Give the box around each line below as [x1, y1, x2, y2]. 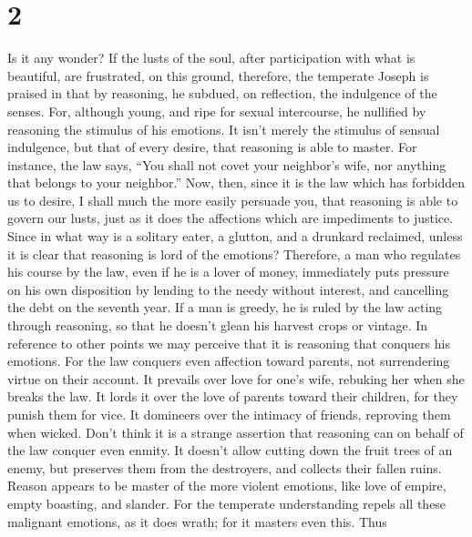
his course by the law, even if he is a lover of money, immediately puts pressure [7, 262, 449, 281]
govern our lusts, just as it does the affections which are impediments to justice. [7, 208, 454, 228]
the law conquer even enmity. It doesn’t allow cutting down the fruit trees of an [7, 441, 453, 460]
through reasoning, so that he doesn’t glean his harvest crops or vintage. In [7, 316, 428, 335]
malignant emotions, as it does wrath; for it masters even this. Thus [7, 512, 387, 531]
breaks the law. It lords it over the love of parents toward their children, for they [7, 387, 458, 406]
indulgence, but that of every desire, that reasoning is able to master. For [7, 137, 417, 157]
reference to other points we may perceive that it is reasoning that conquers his [7, 333, 450, 352]
